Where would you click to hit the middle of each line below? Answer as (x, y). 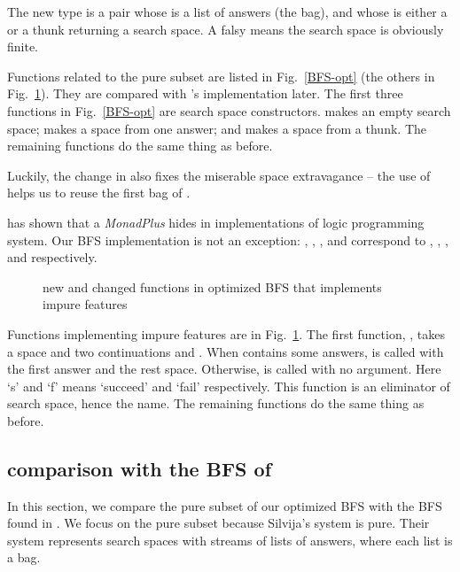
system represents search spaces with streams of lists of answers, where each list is (230, 540)
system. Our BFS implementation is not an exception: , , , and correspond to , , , (228, 240)
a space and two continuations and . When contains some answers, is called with (226, 351)
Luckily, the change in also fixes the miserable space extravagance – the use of (219, 175)
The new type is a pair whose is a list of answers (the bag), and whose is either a (227, 12)
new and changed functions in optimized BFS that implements (212, 286)
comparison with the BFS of (140, 468)
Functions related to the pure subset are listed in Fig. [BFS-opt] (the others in (221, 76)
